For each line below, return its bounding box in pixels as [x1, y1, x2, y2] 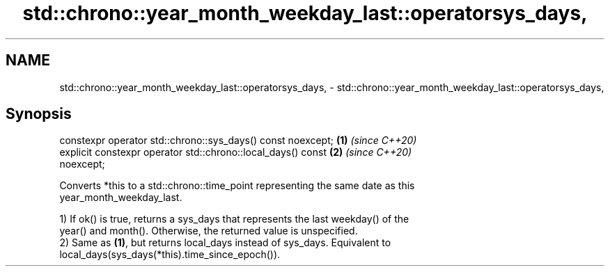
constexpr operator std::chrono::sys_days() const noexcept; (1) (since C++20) [59, 134, 417, 147]
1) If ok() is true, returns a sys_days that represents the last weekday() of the [59, 213, 409, 225]
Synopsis [6, 105, 72, 123]
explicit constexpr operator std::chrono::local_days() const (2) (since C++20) [59, 146, 412, 159]
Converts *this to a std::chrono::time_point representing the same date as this [59, 179, 415, 192]
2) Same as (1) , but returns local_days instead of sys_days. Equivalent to [59, 237, 391, 249]
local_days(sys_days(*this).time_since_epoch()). [59, 248, 281, 261]
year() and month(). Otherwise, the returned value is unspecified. [59, 225, 358, 237]
